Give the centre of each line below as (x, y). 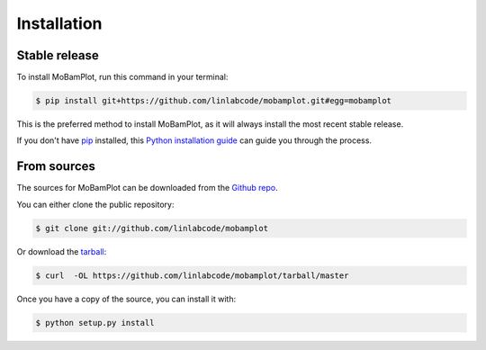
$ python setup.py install (95, 323)
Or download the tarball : (62, 251)
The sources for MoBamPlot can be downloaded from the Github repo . (147, 188)
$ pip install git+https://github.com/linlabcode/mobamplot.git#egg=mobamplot (213, 101)
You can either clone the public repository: (95, 204)
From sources (56, 166)
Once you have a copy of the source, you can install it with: (126, 299)
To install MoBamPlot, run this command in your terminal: (122, 77)
